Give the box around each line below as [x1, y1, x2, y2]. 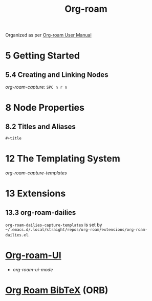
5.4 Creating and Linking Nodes [5, 70, 108, 79]
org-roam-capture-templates [5, 170, 68, 176]
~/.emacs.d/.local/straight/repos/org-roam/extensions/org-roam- [5, 227, 147, 232]
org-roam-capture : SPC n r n [5, 84, 68, 90]
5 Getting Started [5, 50, 80, 62]
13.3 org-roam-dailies [5, 208, 76, 217]
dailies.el [5, 233, 29, 238]
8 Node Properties [5, 102, 84, 113]
